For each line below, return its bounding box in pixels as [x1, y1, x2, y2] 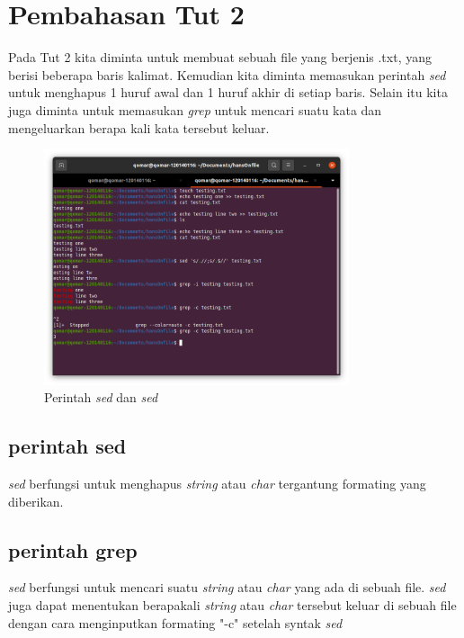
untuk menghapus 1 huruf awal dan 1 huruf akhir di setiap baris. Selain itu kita [8, 83, 448, 102]
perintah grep [8, 535, 138, 563]
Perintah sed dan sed [44, 388, 158, 407]
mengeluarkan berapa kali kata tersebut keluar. [8, 118, 270, 137]
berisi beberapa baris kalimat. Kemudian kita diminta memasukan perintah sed [8, 65, 446, 84]
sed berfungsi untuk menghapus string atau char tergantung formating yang [8, 473, 426, 492]
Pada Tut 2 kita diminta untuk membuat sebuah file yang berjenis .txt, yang [8, 48, 432, 67]
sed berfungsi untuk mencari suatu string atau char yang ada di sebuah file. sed [8, 578, 446, 597]
